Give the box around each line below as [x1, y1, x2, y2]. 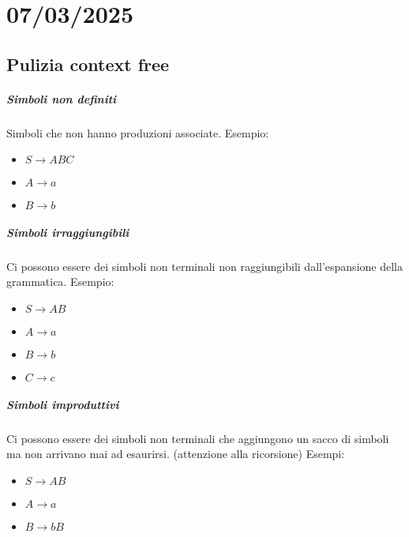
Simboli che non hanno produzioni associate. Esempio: [6, 124, 269, 141]
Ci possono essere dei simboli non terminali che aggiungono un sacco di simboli [6, 430, 389, 446]
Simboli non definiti [6, 90, 117, 107]
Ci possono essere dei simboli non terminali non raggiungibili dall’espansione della [6, 257, 403, 274]
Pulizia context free [6, 51, 170, 76]
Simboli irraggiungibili [6, 223, 129, 240]
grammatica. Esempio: [6, 273, 114, 290]
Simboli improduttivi [6, 396, 119, 412]
